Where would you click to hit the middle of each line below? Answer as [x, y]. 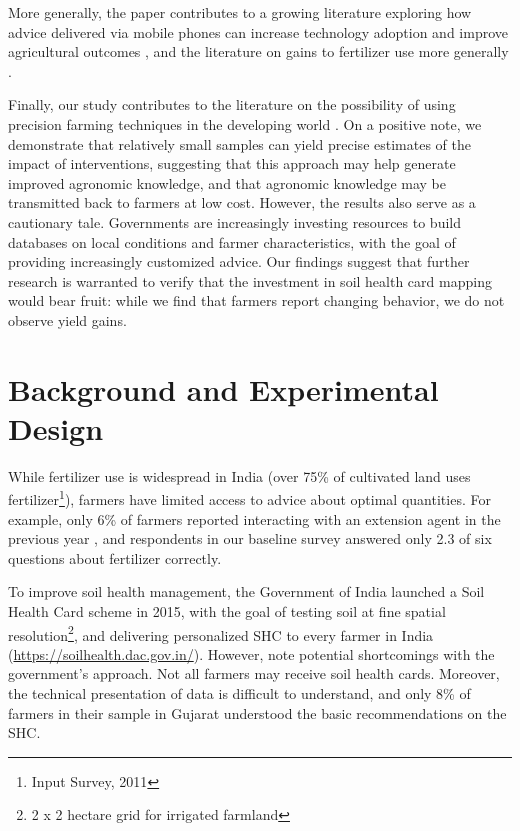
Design [56, 427]
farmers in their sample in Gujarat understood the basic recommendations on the [257, 712]
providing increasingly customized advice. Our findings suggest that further [239, 261]
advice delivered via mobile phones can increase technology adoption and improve [258, 31]
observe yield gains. [67, 319]
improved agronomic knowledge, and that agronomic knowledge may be [227, 182]
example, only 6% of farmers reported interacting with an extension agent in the [254, 518]
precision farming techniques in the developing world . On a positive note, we [245, 123]
